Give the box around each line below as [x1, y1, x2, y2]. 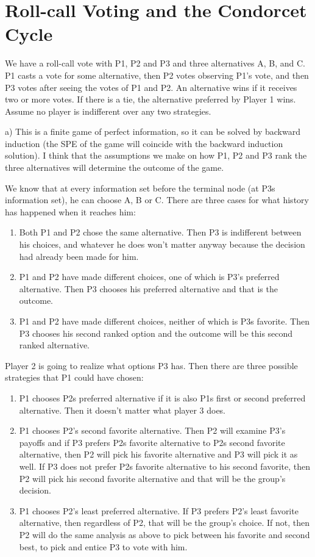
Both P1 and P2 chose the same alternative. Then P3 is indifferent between [19, 226, 302, 239]
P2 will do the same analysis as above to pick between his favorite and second [19, 528, 310, 541]
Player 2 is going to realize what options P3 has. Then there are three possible [5, 359, 298, 372]
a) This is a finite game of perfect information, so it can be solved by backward [5, 125, 300, 138]
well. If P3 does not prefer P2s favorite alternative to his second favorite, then [19, 459, 311, 472]
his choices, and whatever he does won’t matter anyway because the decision [19, 238, 305, 251]
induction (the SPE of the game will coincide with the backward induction [5, 137, 283, 149]
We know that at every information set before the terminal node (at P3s [5, 181, 275, 194]
